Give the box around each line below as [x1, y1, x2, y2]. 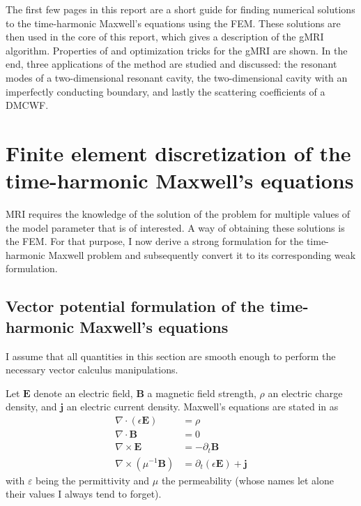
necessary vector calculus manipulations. [6, 362, 178, 377]
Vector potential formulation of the [6, 295, 265, 317]
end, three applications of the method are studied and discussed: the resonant [6, 57, 337, 71]
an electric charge [268, 385, 343, 400]
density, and [6, 399, 57, 414]
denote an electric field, [33, 385, 133, 400]
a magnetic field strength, [147, 385, 256, 400]
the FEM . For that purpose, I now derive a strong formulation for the [6, 234, 304, 248]
